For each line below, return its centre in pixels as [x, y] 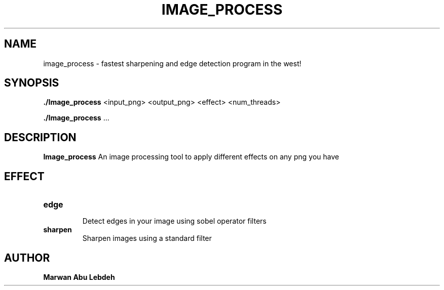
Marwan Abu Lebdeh [79, 277]
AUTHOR [27, 258]
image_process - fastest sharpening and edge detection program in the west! [172, 63]
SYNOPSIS [32, 83]
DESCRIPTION [40, 137]
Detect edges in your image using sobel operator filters [174, 221]
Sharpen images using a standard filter [147, 238]
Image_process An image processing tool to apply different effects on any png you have [191, 157]
